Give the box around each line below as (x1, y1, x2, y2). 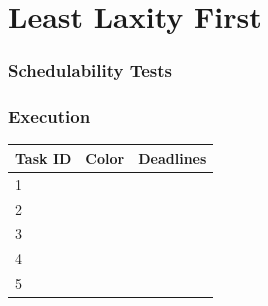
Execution (8, 104, 91, 129)
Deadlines (138, 147, 207, 168)
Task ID (15, 147, 72, 168)
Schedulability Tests (8, 58, 173, 83)
